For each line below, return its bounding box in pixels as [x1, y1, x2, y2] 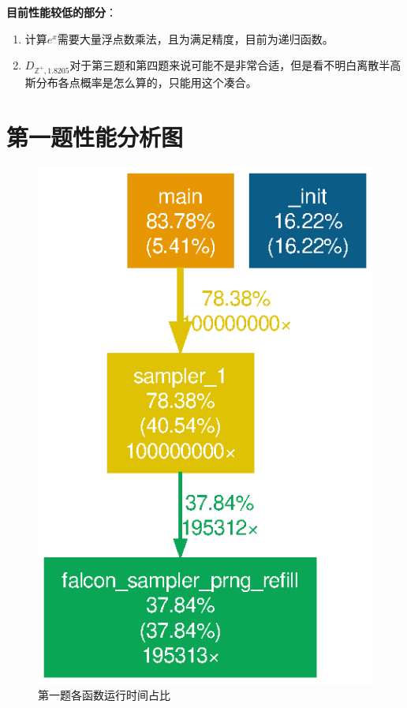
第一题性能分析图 [6, 120, 184, 152]
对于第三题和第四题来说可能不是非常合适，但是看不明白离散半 [69, 57, 390, 73]
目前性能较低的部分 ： [6, 4, 117, 20]
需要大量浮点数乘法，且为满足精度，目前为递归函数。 [57, 30, 334, 47]
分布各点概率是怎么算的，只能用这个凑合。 [35, 73, 257, 90]
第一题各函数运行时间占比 [38, 686, 170, 702]
